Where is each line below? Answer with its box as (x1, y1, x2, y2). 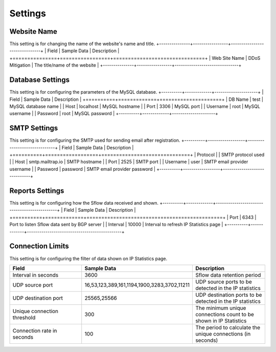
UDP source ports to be (195, 278, 252, 285)
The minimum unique (195, 304, 246, 312)
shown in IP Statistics (195, 317, 247, 324)
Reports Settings (9, 186, 64, 195)
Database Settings (9, 76, 70, 84)
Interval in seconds (12, 271, 59, 278)
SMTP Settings (9, 124, 58, 133)
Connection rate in (12, 327, 57, 334)
